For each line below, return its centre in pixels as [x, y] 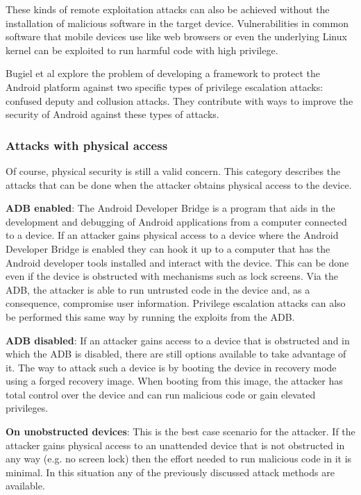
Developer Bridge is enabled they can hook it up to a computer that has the [168, 248]
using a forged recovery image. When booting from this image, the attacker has [174, 381]
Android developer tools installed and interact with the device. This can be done [177, 262]
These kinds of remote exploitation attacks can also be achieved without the [168, 9]
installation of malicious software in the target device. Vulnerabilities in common [177, 23]
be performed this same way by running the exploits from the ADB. [150, 316]
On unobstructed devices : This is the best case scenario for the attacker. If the [180, 431]
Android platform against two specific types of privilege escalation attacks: [165, 86]
